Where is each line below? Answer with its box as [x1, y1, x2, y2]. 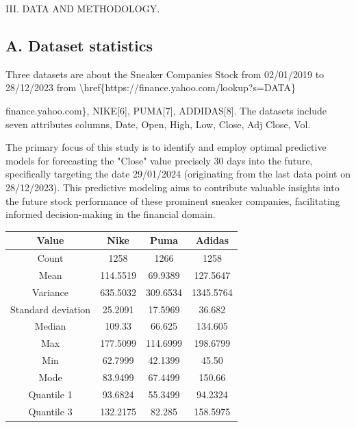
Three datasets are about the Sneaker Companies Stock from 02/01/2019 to [5, 66, 325, 81]
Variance [32, 284, 69, 299]
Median [34, 319, 66, 333]
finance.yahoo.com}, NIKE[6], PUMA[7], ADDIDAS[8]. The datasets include [5, 103, 327, 117]
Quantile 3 [28, 404, 73, 418]
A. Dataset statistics [5, 34, 153, 56]
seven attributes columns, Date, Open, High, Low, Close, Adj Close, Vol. [5, 117, 311, 131]
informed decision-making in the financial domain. [5, 207, 216, 221]
